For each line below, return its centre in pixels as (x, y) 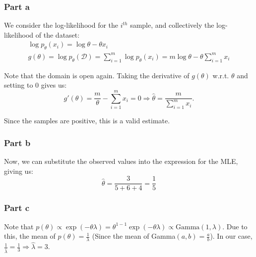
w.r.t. (221, 75)
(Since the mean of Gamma (134, 236)
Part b (17, 142)
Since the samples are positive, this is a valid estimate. (87, 121)
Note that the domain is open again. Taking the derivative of (97, 75)
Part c (17, 208)
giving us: (19, 171)
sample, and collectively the (172, 25)
